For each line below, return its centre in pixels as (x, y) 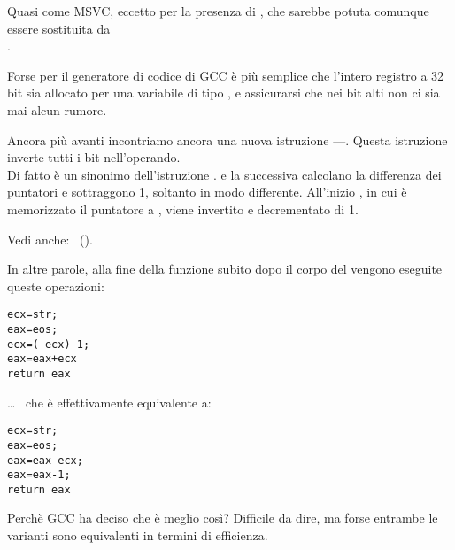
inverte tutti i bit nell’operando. (94, 157)
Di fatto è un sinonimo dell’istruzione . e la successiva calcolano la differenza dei (224, 174)
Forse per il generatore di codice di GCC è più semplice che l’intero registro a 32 (226, 75)
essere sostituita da (59, 28)
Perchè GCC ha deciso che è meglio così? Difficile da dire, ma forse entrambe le (223, 518)
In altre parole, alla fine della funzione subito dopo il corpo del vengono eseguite (225, 269)
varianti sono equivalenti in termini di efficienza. (138, 535)
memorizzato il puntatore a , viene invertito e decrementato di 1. (183, 209)
